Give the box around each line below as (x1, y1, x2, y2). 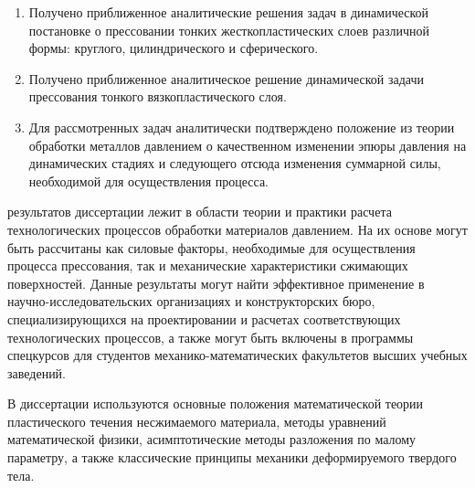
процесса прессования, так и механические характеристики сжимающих (7, 256, 408, 275)
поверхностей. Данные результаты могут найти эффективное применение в (7, 273, 425, 292)
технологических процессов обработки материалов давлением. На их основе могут (7, 219, 468, 239)
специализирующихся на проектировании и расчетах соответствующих (7, 309, 401, 328)
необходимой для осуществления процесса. (28, 171, 269, 190)
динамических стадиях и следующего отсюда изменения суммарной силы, (28, 154, 441, 173)
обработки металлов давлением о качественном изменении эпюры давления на (28, 135, 467, 154)
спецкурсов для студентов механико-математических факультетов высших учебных (7, 345, 468, 365)
